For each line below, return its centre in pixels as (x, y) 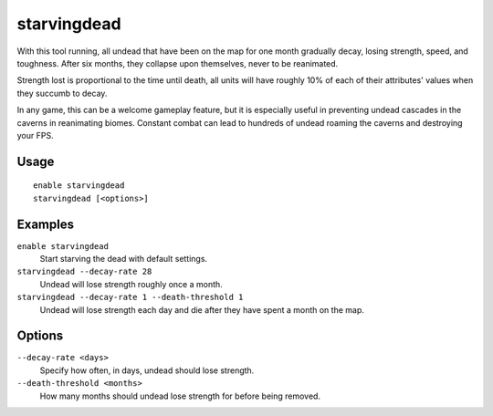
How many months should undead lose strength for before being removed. (180, 396)
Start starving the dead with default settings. (124, 258)
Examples (46, 224)
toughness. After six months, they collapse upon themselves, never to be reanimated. (178, 63)
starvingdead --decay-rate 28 (84, 272)
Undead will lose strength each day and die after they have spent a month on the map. (202, 309)
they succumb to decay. (62, 93)
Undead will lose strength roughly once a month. (131, 284)
